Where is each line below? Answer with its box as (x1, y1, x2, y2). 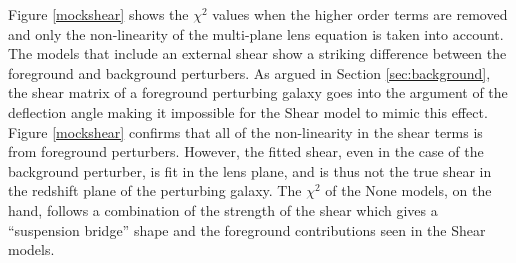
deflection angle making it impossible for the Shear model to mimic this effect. (8, 101, 488, 122)
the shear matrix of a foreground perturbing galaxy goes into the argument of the (8, 82, 508, 103)
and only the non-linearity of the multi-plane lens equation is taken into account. (8, 23, 504, 44)
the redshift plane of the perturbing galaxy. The (8, 180, 302, 201)
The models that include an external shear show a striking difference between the (8, 43, 507, 64)
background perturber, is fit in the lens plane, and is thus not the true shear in (8, 160, 492, 181)
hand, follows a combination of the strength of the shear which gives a (8, 199, 438, 220)
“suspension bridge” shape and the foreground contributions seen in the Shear (8, 219, 486, 240)
